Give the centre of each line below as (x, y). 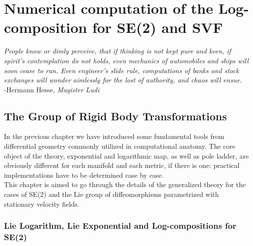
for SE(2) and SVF (157, 27)
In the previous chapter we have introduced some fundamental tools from (114, 136)
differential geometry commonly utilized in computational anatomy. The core (120, 146)
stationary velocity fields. (42, 204)
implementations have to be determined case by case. (84, 175)
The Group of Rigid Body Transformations (115, 116)
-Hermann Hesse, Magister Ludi (52, 89)
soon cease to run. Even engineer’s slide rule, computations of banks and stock (122, 70)
